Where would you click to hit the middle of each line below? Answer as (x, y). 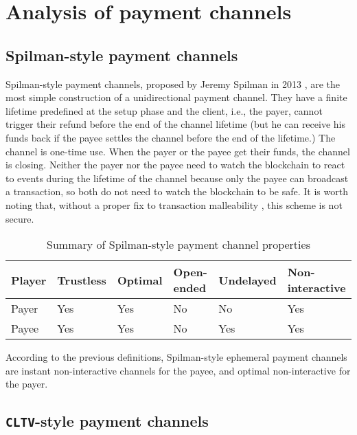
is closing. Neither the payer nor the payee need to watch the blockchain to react (175, 165)
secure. (20, 218)
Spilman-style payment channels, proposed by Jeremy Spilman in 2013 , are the (173, 83)
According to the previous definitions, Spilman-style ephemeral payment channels (176, 357)
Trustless (82, 280)
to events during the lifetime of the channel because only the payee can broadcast (177, 178)
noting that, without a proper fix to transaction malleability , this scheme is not (174, 204)
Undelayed (247, 280)
